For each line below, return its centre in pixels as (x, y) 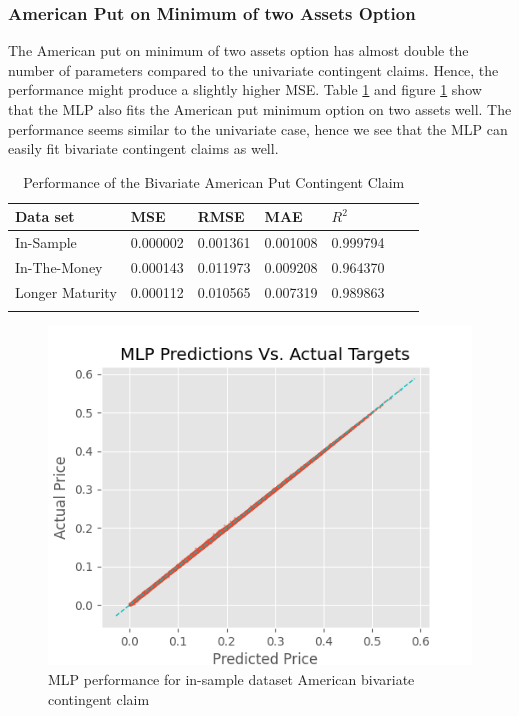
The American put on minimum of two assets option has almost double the (238, 50)
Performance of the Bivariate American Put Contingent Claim (214, 181)
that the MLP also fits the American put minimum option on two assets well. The (260, 109)
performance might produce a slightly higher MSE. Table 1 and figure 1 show (245, 89)
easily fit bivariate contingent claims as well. (143, 148)
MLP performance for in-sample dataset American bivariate (231, 679)
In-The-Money (59, 267)
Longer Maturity (66, 291)
